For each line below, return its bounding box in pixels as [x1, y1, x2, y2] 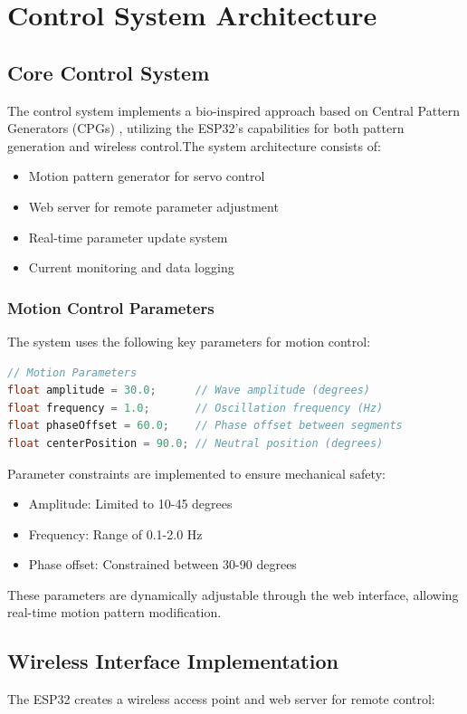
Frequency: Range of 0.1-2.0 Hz [28, 524, 203, 543]
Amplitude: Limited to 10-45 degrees [28, 494, 233, 513]
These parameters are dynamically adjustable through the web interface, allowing [7, 585, 459, 604]
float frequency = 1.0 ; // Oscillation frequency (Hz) [7, 401, 384, 414]
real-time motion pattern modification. [7, 603, 222, 622]
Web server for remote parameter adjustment [28, 196, 279, 215]
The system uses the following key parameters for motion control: [7, 331, 371, 350]
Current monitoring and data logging [28, 258, 234, 277]
